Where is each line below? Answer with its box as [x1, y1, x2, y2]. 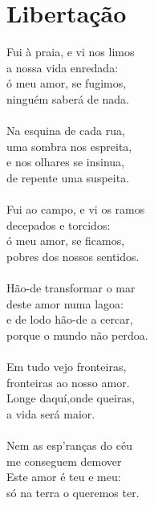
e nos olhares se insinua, [6, 153, 124, 170]
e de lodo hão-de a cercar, [6, 311, 133, 328]
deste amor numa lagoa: [6, 295, 124, 312]
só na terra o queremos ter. [6, 484, 140, 500]
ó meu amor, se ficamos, [6, 232, 125, 249]
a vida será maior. [6, 405, 95, 422]
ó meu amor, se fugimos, [6, 75, 127, 92]
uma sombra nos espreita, [6, 137, 132, 154]
